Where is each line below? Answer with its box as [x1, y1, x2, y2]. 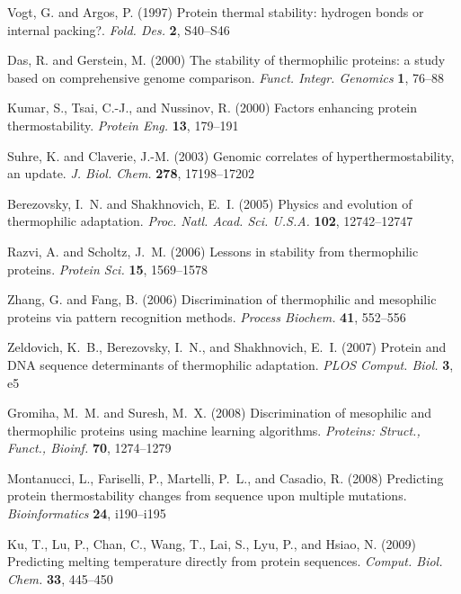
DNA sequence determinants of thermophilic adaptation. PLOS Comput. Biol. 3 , [7, 355, 454, 373]
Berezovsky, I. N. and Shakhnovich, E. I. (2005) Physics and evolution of [7, 193, 412, 212]
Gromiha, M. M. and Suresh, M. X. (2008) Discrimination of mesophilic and [7, 403, 432, 422]
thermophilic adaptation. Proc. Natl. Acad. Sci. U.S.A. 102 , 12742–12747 [7, 211, 413, 230]
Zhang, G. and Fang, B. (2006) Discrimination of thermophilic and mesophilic [7, 290, 437, 309]
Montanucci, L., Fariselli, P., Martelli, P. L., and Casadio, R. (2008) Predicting [7, 468, 444, 487]
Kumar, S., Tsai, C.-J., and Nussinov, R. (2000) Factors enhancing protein [7, 98, 418, 117]
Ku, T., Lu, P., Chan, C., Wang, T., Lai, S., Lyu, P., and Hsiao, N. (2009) [7, 534, 416, 553]
